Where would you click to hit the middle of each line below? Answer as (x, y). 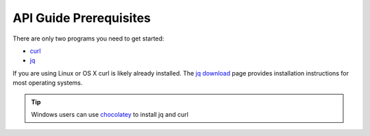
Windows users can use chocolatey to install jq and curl (110, 114)
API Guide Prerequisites (82, 18)
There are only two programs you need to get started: (88, 38)
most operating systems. (48, 83)
